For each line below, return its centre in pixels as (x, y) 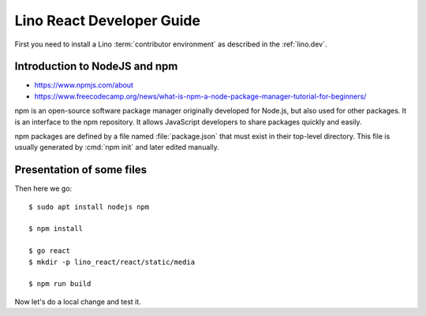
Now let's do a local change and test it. (78, 301)
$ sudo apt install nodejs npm (89, 206)
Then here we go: (43, 188)
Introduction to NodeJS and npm (96, 67)
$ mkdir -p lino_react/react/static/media (112, 262)
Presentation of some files (81, 170)
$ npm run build (60, 284)
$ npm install (56, 229)
